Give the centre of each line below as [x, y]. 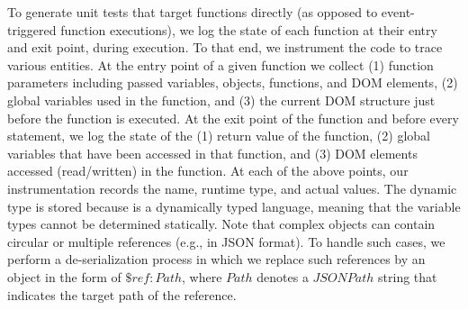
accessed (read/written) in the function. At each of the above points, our [208, 171]
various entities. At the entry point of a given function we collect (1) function [220, 64]
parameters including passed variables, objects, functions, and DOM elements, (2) [233, 82]
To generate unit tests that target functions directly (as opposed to [193, 12]
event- [398, 12]
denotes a [283, 276]
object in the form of [64, 276]
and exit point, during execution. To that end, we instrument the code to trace [225, 47]
